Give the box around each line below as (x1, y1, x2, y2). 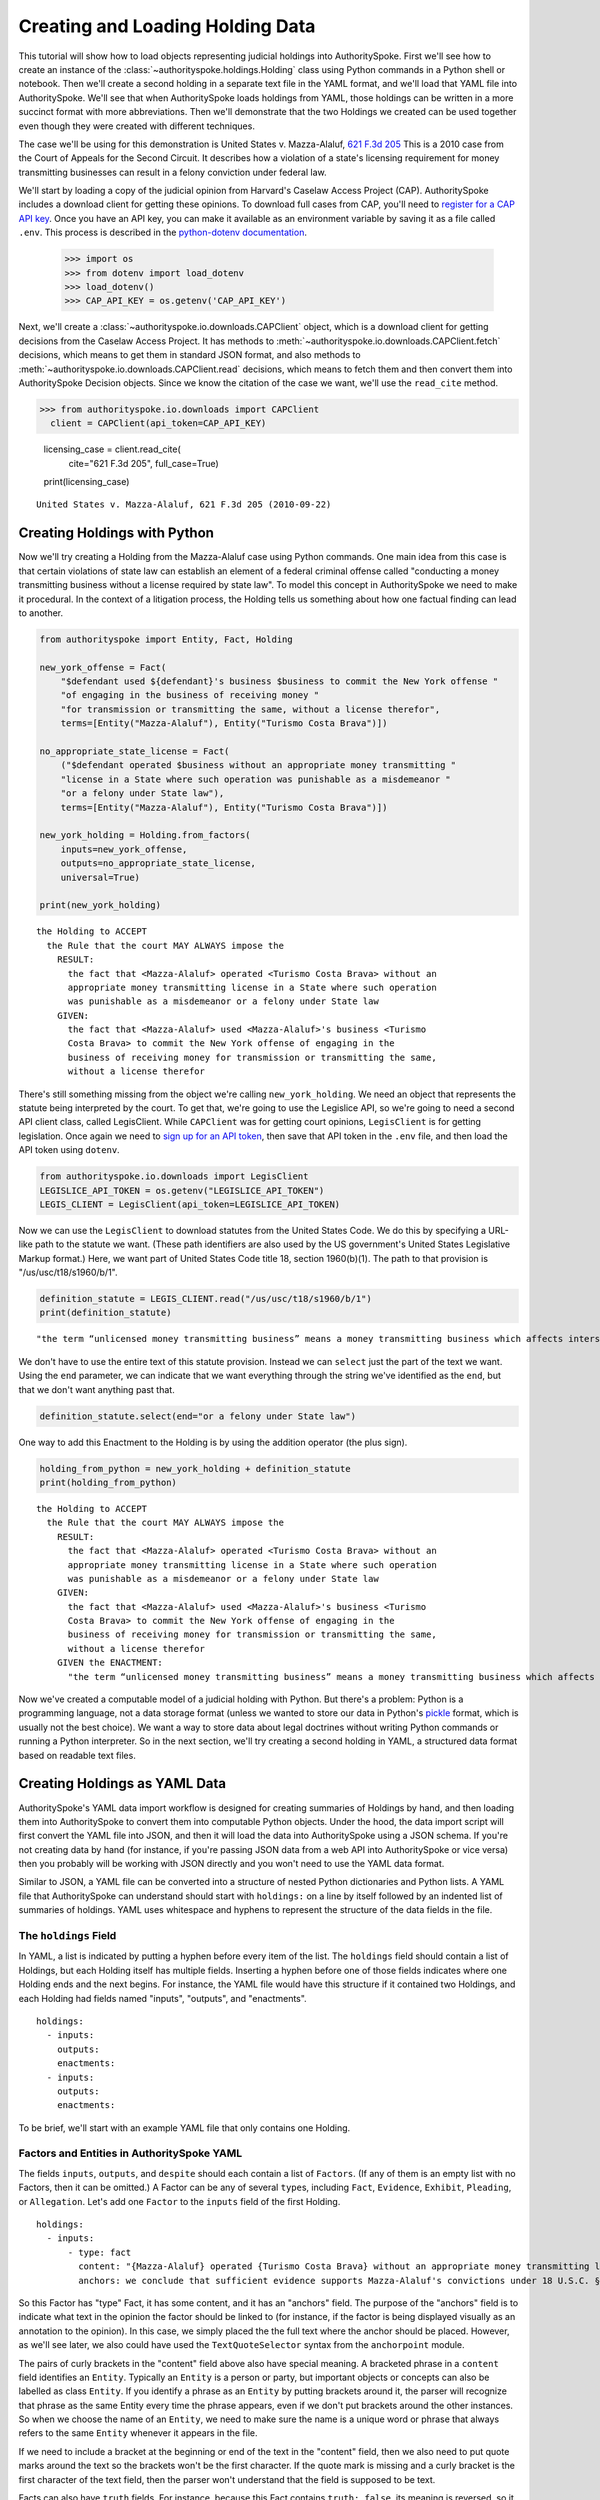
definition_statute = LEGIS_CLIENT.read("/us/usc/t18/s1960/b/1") (39, 1293, 372, 1305)
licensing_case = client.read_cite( (43, 443, 182, 455)
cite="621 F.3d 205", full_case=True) (68, 457, 219, 469)
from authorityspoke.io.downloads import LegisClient (39, 1171, 309, 1182)
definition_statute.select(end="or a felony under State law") (39, 1410, 357, 1422)
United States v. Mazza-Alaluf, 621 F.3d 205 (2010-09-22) (36, 499, 332, 510)
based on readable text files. (18, 1749, 137, 1761)
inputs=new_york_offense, (60, 843, 188, 855)
